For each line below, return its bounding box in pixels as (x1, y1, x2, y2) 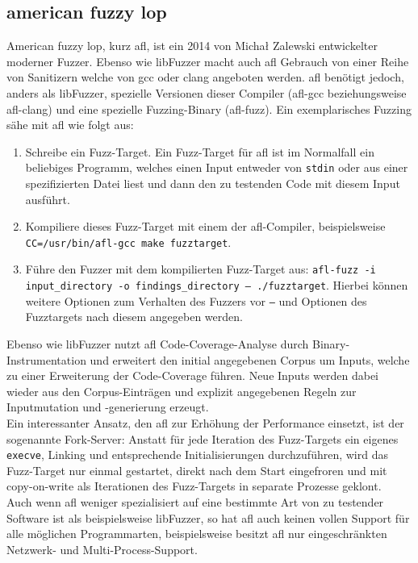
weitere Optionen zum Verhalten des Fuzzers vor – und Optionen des (25, 292, 367, 309)
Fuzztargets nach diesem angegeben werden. (25, 308, 243, 325)
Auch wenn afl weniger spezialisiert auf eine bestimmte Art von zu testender (6, 494, 384, 511)
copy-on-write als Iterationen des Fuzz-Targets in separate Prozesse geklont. (6, 478, 382, 494)
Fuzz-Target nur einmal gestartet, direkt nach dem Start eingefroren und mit (6, 461, 387, 478)
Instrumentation (6, 351, 86, 368)
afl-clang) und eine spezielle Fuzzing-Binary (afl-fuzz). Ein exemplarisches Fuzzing (6, 100, 412, 117)
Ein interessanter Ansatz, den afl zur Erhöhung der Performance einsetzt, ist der (6, 414, 404, 431)
